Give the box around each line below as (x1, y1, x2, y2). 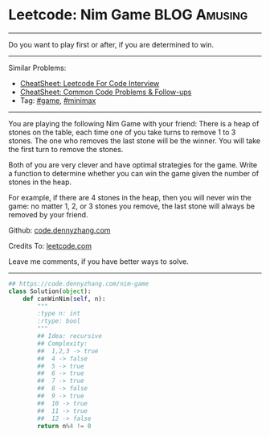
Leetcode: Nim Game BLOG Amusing (8, 6, 248, 24)
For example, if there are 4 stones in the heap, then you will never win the (8, 192, 252, 202)
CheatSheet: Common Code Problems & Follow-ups (19, 87, 192, 97)
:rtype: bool (37, 317, 81, 325)
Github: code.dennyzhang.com (8, 225, 111, 235)
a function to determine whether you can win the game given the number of (8, 168, 260, 178)
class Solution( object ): (8, 287, 92, 295)
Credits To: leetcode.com (8, 241, 92, 250)
